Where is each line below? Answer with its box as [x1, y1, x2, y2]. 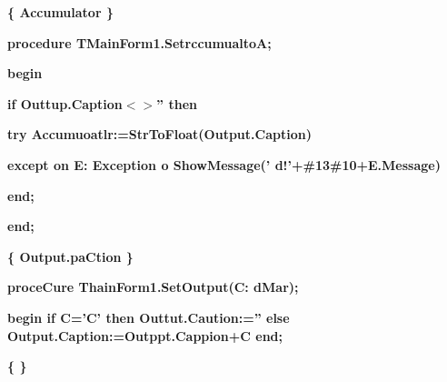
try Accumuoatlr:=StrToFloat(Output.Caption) [7, 125, 312, 144]
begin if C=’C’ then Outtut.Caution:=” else [7, 307, 290, 327]
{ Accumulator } [7, 3, 114, 21]
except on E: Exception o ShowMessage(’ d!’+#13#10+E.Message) [7, 155, 441, 174]
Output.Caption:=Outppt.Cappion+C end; [7, 326, 283, 345]
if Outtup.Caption [7, 94, 123, 113]
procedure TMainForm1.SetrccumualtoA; [7, 33, 272, 52]
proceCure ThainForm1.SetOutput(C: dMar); [7, 277, 299, 297]
